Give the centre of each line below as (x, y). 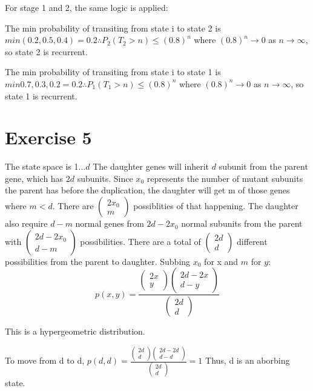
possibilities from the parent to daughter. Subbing (98, 261)
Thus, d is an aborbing (248, 360)
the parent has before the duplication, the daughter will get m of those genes (147, 190)
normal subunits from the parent (242, 223)
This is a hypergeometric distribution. (75, 331)
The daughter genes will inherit (151, 166)
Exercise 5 (48, 137)
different (252, 241)
